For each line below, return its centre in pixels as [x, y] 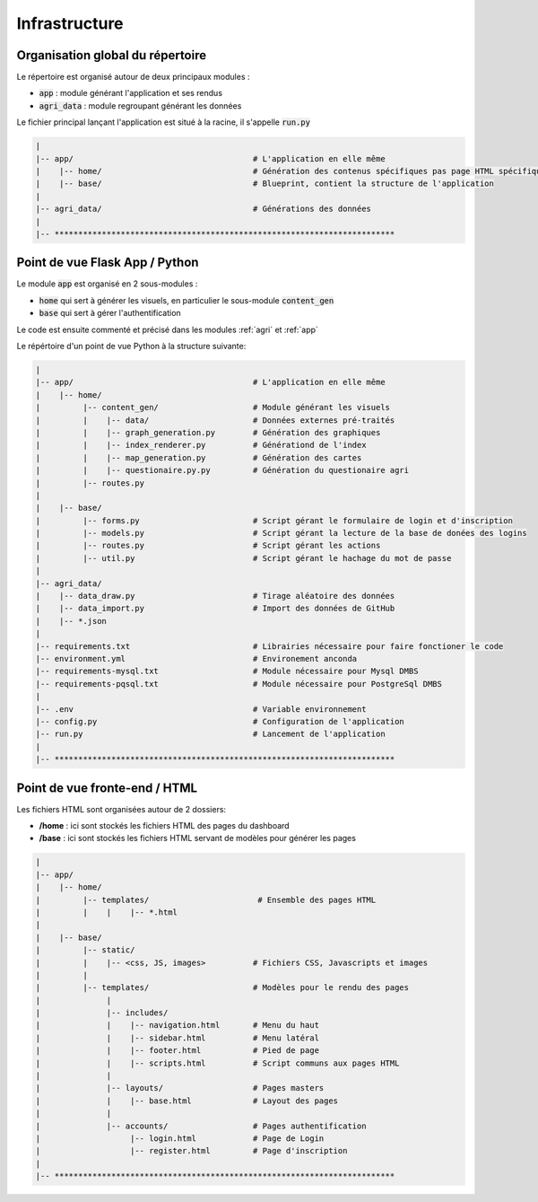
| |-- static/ [85, 950]
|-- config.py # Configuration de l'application [220, 721]
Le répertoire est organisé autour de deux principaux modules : [133, 77]
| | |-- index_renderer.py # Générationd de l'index [201, 445]
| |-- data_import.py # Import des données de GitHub [215, 609]
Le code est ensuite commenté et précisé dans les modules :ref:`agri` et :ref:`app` [167, 329]
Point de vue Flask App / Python [108, 263]
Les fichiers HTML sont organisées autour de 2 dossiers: [121, 809]
